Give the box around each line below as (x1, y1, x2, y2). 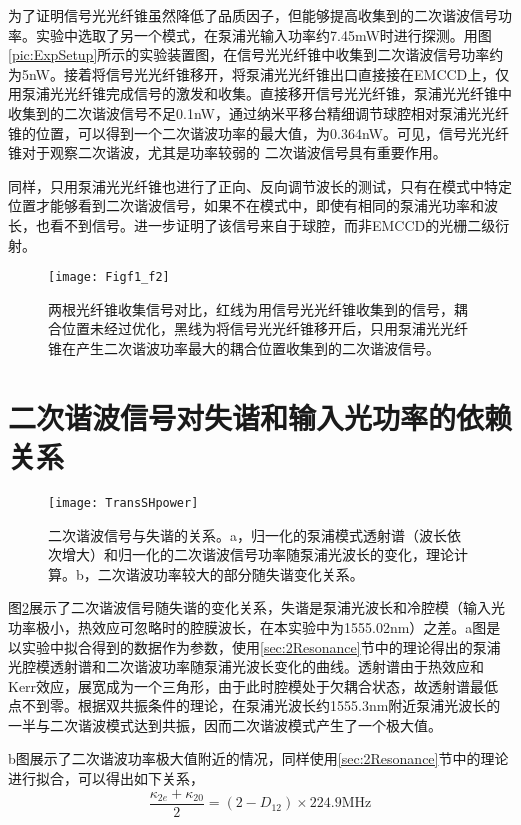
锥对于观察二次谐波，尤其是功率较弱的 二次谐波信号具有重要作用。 (8, 142, 447, 163)
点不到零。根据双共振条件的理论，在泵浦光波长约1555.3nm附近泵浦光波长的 (8, 695, 501, 716)
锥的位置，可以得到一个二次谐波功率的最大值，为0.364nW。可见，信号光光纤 (8, 122, 509, 143)
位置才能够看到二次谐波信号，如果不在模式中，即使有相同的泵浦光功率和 (8, 195, 484, 216)
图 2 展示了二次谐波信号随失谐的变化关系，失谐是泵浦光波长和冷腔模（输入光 (8, 597, 505, 618)
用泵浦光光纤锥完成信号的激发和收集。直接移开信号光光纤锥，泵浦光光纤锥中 (8, 83, 512, 104)
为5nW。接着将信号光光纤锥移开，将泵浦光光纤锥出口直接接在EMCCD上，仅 (8, 63, 510, 84)
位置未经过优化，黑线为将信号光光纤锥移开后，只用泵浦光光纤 (61, 318, 468, 339)
